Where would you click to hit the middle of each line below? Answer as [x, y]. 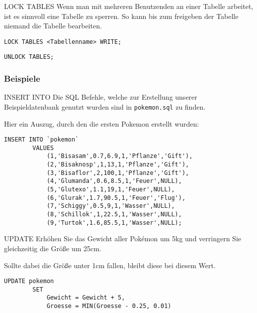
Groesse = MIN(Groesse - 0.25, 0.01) [109, 306]
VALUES [43, 148]
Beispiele [22, 78]
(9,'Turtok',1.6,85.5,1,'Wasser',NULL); [114, 223]
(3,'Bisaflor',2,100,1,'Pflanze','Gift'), [118, 173]
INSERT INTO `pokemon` [42, 140]
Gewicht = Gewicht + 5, [86, 298]
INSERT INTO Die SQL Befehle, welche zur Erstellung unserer [101, 97]
